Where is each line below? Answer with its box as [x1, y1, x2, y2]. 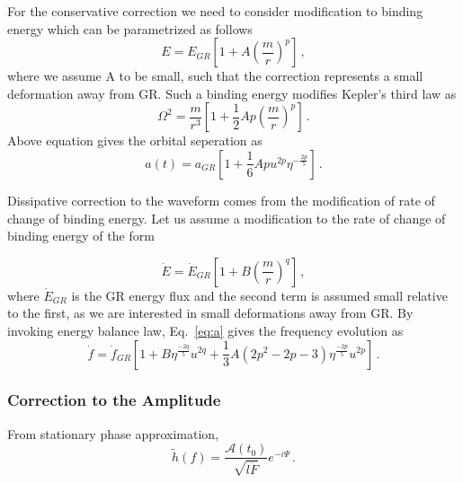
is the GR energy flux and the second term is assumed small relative [71, 285, 448, 304]
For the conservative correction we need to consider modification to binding [7, 2, 423, 20]
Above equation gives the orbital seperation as [7, 131, 263, 150]
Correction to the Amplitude [7, 389, 221, 411]
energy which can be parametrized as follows [7, 19, 253, 38]
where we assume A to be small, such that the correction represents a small [7, 66, 423, 85]
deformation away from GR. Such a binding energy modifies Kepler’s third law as [7, 83, 457, 102]
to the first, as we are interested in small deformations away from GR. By [7, 303, 414, 322]
